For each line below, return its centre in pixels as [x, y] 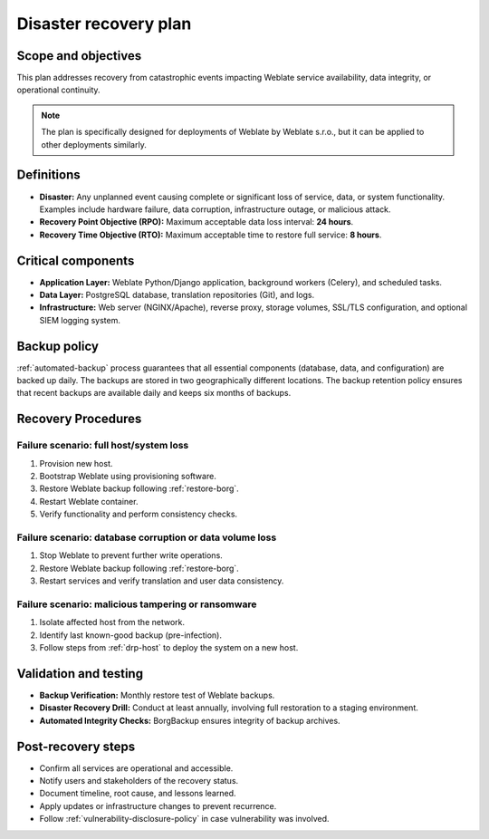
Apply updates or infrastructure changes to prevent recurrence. [158, 805]
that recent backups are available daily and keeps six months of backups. [154, 393]
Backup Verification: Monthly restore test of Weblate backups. [157, 695]
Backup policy [58, 346]
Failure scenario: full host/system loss [103, 446]
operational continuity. [58, 90]
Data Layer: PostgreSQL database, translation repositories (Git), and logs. [177, 295]
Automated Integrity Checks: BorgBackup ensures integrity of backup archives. [190, 720]
